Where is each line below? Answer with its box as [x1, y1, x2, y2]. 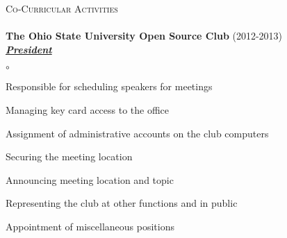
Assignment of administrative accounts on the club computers [6, 126, 269, 140]
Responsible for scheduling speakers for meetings [6, 79, 213, 94]
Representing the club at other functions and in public [6, 196, 238, 210]
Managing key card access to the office [6, 102, 170, 117]
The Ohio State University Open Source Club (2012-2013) [6, 28, 283, 43]
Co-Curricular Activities [6, 1, 118, 15]
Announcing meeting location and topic [6, 172, 174, 187]
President [6, 42, 52, 56]
